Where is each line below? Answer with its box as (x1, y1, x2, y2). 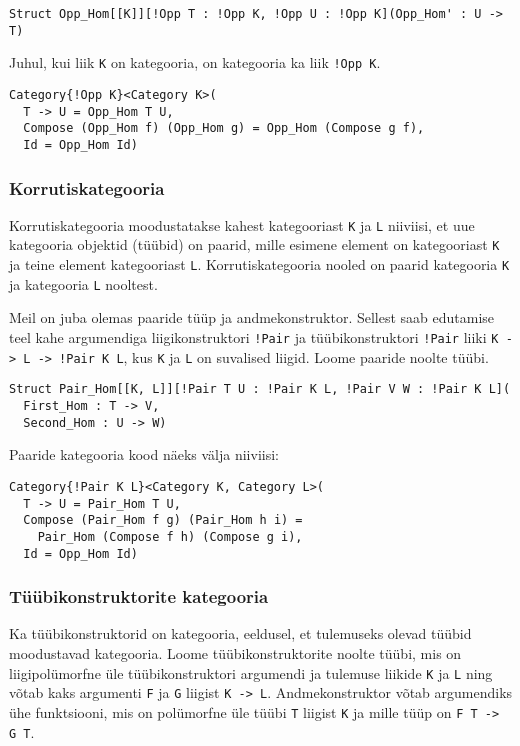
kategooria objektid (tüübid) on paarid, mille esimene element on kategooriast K (9, 234, 500, 255)
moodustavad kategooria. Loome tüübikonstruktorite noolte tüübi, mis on (9, 643, 462, 663)
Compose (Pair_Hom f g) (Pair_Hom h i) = (23, 513, 303, 528)
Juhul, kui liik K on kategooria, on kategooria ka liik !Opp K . (9, 52, 381, 73)
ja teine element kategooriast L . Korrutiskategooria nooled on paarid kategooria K (9, 254, 510, 275)
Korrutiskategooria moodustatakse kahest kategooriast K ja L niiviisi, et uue (9, 214, 475, 235)
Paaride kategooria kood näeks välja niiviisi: (9, 444, 279, 465)
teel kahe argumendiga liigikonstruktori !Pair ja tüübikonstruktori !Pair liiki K (9, 327, 499, 348)
